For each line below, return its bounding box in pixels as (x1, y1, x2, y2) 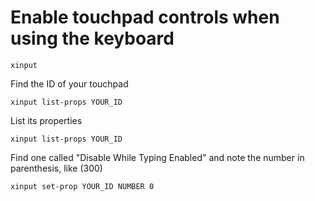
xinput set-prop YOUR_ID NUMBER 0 (10, 181, 155, 191)
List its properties (10, 114, 83, 126)
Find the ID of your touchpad (10, 77, 129, 90)
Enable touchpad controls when (10, 6, 280, 29)
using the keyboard (10, 27, 175, 50)
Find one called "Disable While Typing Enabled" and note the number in (10, 151, 305, 163)
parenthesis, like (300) (10, 162, 103, 174)
